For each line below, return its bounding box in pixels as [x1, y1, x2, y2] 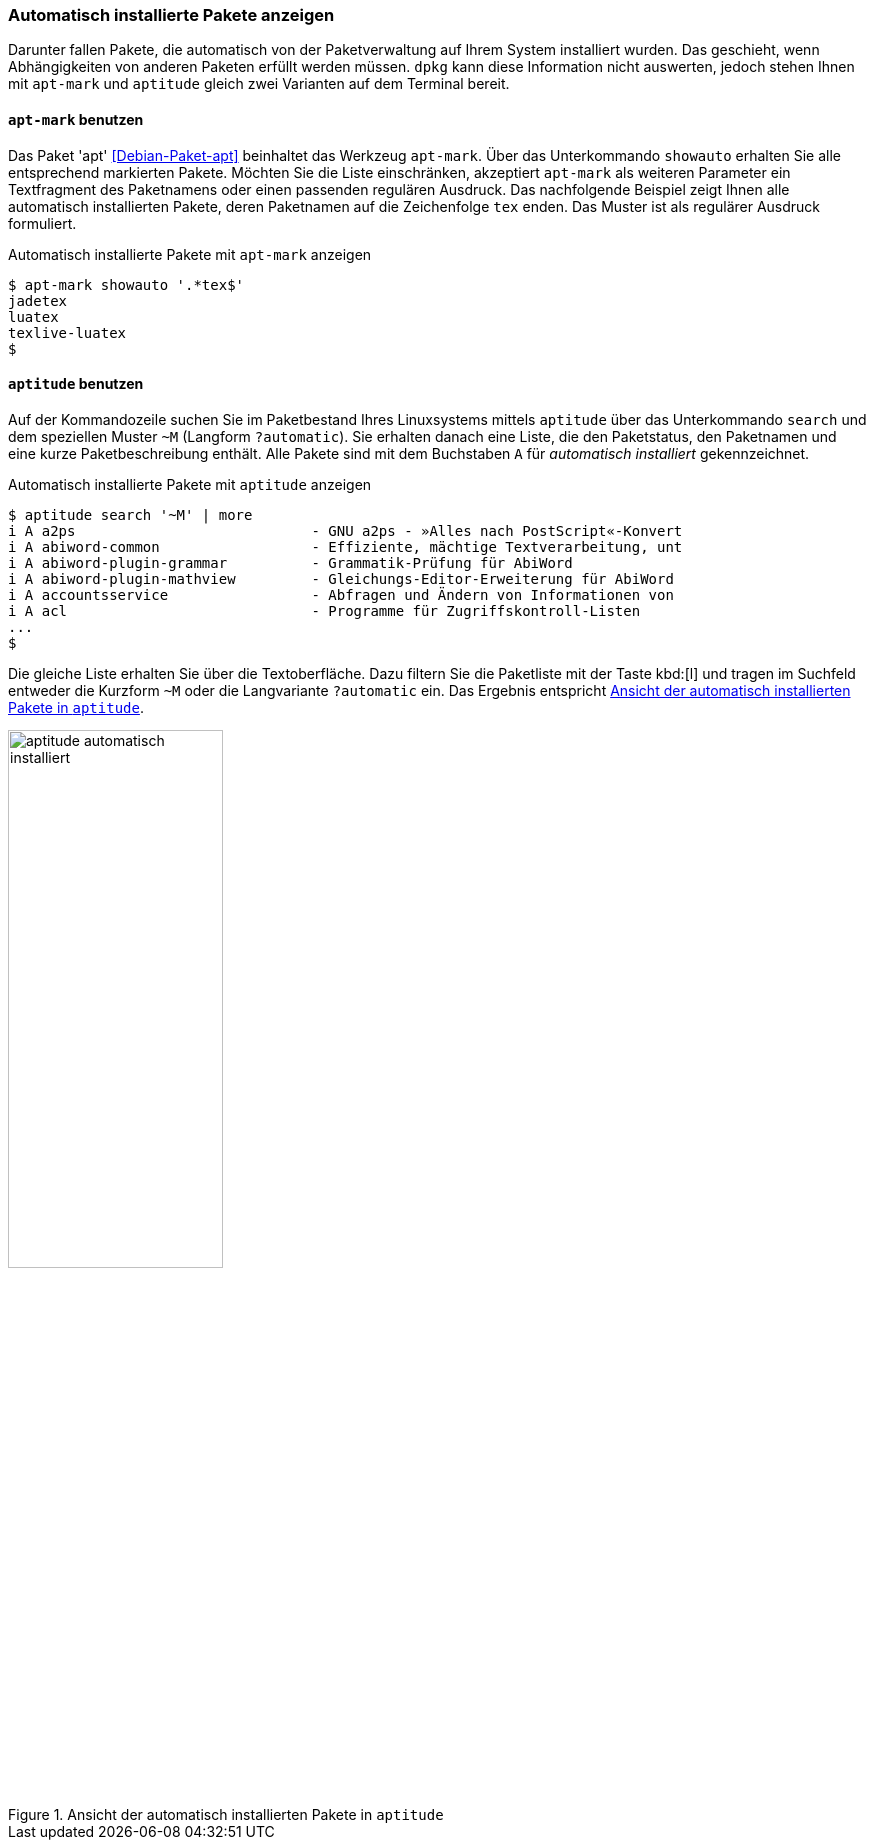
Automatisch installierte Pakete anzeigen [8, 5, 335, 25]
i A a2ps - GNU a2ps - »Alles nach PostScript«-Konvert [8, 522, 683, 539]
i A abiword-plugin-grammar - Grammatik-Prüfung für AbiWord [8, 554, 573, 571]
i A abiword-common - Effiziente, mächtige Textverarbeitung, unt [8, 538, 683, 555]
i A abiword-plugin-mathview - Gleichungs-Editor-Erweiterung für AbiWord [8, 570, 674, 587]
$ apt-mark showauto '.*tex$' [8, 276, 245, 293]
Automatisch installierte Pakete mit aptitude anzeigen [8, 475, 372, 493]
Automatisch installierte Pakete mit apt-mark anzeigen [8, 245, 372, 263]
